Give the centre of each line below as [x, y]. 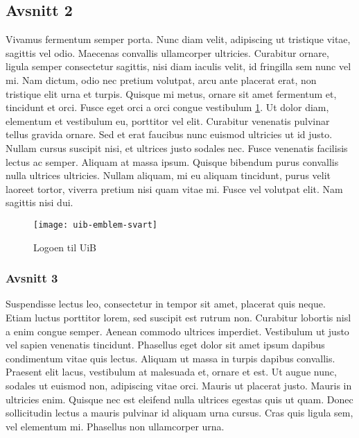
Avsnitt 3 [32, 278]
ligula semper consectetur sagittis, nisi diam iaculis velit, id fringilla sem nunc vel [178, 66]
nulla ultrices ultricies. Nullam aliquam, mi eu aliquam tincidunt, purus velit [168, 175]
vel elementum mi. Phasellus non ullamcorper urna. [115, 426]
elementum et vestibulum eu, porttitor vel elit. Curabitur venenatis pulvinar [168, 120]
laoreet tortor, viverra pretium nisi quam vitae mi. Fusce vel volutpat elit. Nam [174, 188]
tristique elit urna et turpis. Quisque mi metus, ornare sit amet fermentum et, [171, 93]
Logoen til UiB [65, 247]
